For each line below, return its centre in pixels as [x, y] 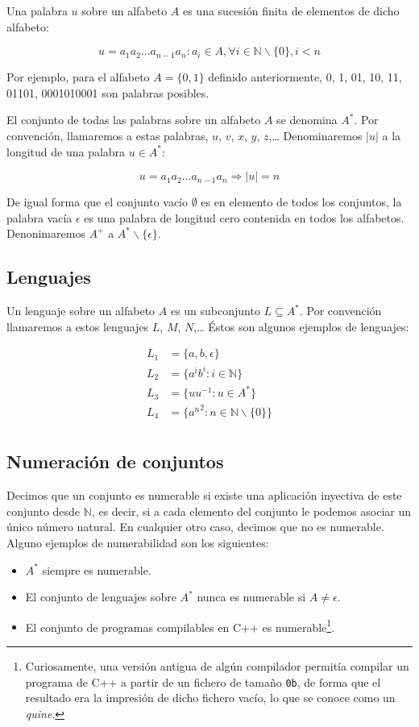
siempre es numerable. [97, 569]
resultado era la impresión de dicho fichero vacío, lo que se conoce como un [210, 698]
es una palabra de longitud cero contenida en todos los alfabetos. [244, 217]
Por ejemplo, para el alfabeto [78, 77]
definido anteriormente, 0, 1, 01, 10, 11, [305, 77]
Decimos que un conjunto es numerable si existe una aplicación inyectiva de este [204, 495]
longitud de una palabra [66, 151]
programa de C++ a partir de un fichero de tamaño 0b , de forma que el [203, 681]
